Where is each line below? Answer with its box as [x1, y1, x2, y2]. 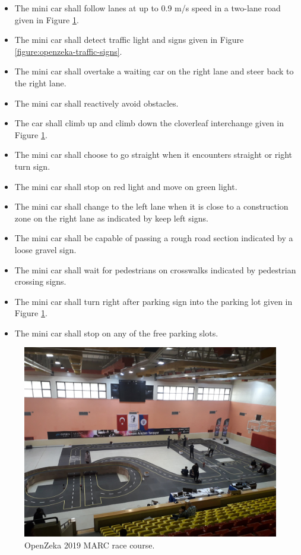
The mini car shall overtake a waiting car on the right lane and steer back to [14, 65, 294, 77]
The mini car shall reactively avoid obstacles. [14, 96, 179, 109]
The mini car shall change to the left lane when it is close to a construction [14, 200, 289, 213]
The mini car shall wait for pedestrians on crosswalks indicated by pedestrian [14, 263, 296, 276]
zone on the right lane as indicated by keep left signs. [14, 211, 208, 224]
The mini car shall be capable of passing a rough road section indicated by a [14, 232, 293, 244]
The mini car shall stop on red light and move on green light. [14, 180, 237, 192]
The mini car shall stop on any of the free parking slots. [14, 326, 218, 339]
